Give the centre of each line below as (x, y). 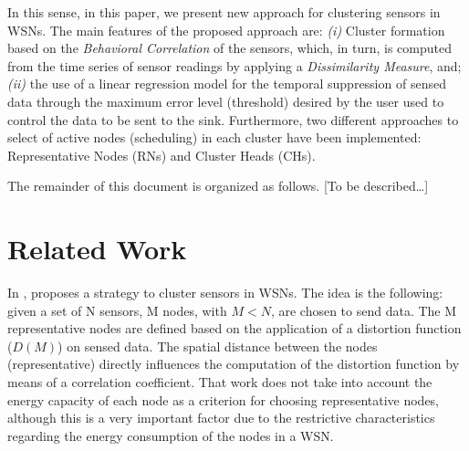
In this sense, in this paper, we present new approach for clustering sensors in (224, 12)
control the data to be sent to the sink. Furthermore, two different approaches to (233, 119)
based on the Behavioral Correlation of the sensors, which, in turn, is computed (230, 48)
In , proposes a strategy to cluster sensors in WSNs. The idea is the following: (225, 293)
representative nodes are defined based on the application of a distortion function (234, 328)
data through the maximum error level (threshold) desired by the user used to (226, 101)
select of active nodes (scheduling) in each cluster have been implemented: (214, 137)
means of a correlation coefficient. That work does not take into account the (220, 382)
